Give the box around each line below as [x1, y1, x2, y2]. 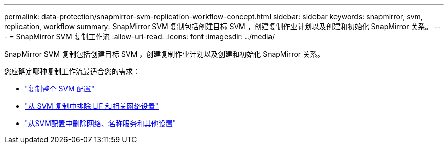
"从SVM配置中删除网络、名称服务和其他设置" [25, 119, 176, 128]
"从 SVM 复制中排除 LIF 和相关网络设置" [25, 102, 159, 110]
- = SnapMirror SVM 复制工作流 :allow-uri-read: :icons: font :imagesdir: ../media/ [4, 32, 275, 41]
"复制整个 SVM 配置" [25, 84, 95, 93]
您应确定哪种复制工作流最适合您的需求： [4, 67, 140, 76]
